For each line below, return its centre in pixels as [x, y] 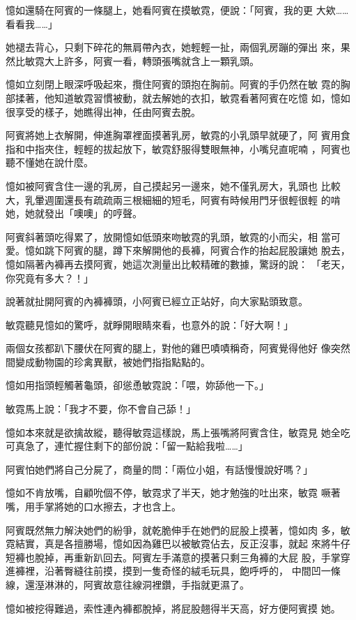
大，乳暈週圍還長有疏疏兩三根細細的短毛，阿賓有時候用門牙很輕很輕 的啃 [173, 199]
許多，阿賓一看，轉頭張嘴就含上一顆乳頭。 [161, 60]
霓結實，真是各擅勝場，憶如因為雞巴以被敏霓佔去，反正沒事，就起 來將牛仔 [178, 544]
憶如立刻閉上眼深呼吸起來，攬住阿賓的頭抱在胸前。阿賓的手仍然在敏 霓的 [173, 84]
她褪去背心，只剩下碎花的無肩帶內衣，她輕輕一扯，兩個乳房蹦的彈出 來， [173, 47]
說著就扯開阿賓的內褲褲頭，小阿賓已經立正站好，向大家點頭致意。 [157, 301]
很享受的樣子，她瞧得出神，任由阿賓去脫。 [103, 111]
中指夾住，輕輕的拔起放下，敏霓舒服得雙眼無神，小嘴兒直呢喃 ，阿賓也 [187, 148]
